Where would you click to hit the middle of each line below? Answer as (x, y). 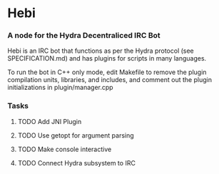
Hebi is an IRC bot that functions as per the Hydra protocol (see (101, 51)
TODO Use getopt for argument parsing (76, 135)
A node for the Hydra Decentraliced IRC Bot (84, 36)
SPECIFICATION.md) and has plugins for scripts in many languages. (107, 58)
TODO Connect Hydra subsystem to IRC (76, 163)
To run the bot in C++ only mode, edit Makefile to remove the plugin (107, 72)
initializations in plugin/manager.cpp (60, 88)
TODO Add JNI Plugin (50, 121)
